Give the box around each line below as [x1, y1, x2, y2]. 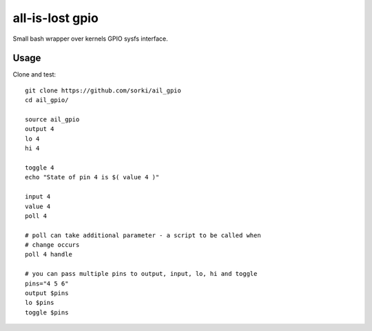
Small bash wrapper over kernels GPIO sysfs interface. [12, 34, 168, 43]
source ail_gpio [25, 116, 80, 123]
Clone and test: [12, 70, 56, 79]
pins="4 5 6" [25, 279, 69, 288]
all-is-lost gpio [12, 10, 99, 26]
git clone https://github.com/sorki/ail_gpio [25, 86, 182, 94]
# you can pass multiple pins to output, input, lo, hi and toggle [25, 270, 258, 278]
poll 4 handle [25, 250, 72, 259]
